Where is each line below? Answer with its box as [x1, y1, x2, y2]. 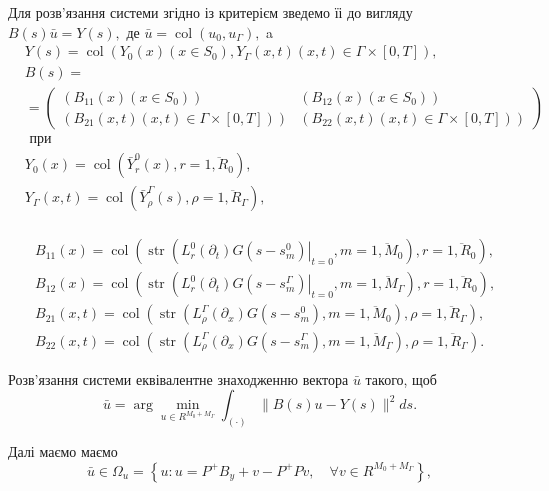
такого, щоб [365, 368, 437, 389]
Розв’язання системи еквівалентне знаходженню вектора [8, 368, 349, 389]
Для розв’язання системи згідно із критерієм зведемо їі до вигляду [8, 2, 413, 22]
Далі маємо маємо [8, 440, 118, 461]
